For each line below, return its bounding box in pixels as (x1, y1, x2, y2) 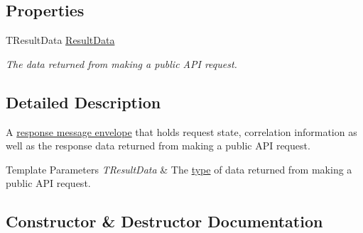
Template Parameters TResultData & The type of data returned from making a (6, 161, 352, 176)
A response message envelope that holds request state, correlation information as (6, 124, 357, 139)
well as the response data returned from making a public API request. (6, 138, 310, 153)
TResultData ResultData (6, 33, 115, 47)
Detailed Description (6, 91, 161, 113)
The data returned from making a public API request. (6, 56, 237, 71)
